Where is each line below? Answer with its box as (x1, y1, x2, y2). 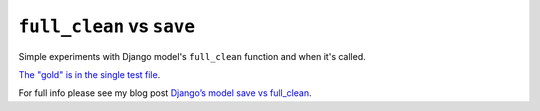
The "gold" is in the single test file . (18, 68, 161, 80)
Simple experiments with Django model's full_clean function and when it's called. (18, 50, 367, 62)
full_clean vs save (18, 15, 195, 37)
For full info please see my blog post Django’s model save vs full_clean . (18, 87, 312, 99)
